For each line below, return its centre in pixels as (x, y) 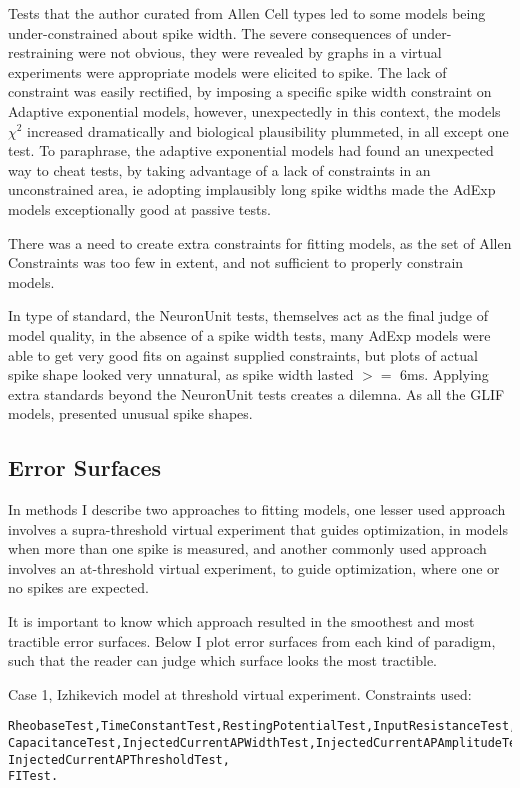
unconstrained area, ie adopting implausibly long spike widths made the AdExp (252, 189)
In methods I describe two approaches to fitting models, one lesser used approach (257, 509)
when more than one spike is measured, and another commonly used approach (247, 548)
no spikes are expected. (78, 587)
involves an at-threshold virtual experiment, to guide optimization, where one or (254, 567)
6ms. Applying (444, 374)
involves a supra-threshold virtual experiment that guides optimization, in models (258, 528)
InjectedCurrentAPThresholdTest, (119, 759)
